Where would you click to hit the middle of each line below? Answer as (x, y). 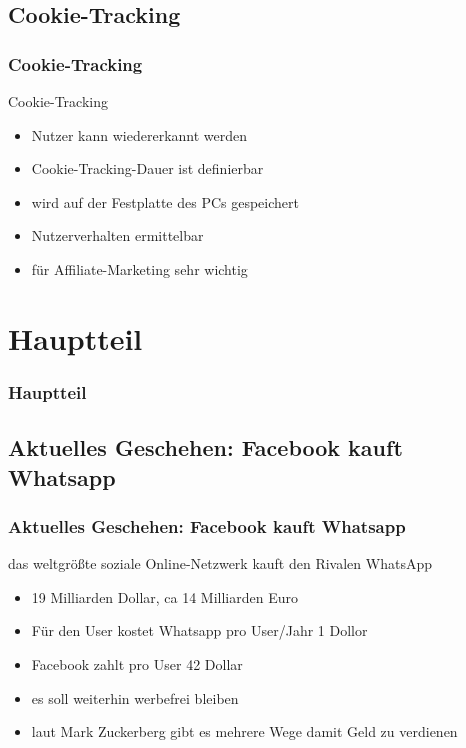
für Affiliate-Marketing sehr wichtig (139, 268)
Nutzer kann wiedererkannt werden (139, 134)
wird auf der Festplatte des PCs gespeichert (165, 201)
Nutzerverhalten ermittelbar (117, 235)
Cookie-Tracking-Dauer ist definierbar (147, 168)
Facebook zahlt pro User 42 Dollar (137, 663)
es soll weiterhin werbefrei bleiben (135, 697)
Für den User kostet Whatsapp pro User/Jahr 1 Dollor (199, 630)
